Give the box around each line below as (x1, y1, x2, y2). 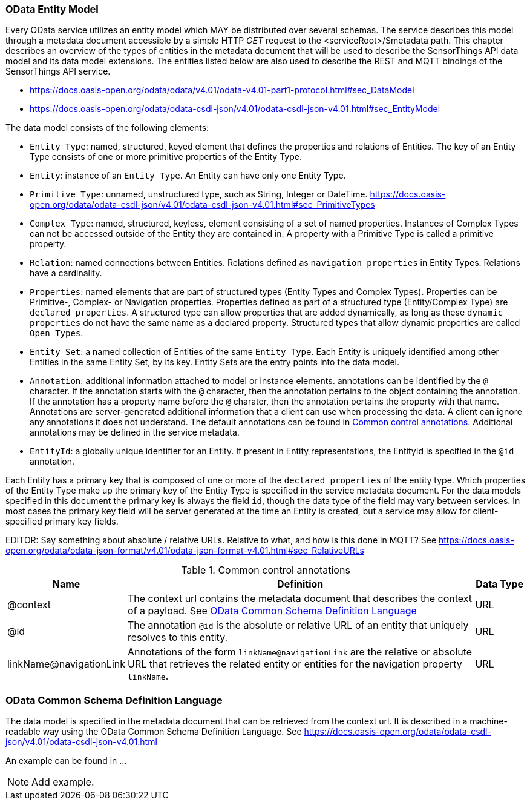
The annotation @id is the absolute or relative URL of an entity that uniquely (128, 619, 469, 632)
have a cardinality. (30, 268, 102, 279)
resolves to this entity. (128, 631, 228, 644)
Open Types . (30, 328, 83, 339)
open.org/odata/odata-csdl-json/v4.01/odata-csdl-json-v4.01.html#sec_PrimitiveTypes (30, 199, 375, 210)
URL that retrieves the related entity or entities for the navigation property (128, 658, 462, 671)
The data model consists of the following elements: (5, 122, 209, 133)
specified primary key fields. (5, 516, 119, 527)
